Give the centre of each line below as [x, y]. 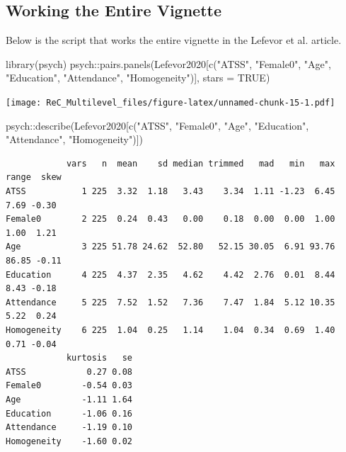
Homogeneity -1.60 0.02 [69, 441]
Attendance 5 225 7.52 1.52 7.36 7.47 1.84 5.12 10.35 [171, 302]
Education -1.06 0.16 [69, 413]
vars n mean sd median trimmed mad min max [201, 163]
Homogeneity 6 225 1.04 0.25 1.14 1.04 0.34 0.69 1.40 [171, 330]
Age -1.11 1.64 [69, 399]
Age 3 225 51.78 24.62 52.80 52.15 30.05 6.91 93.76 [171, 247]
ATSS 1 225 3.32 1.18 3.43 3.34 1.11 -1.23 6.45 [171, 192]
